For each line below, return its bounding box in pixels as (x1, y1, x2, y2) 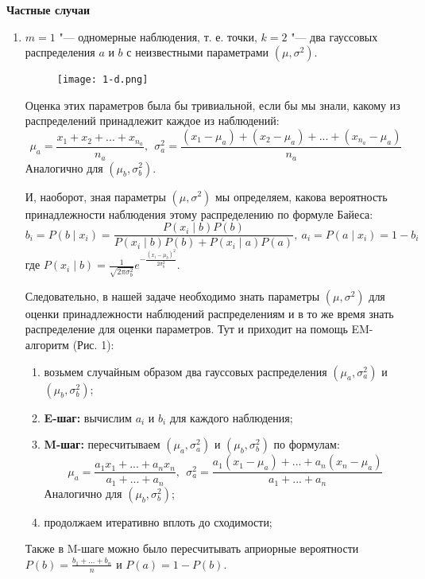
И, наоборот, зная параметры (25, 188, 166, 204)
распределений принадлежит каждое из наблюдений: (25, 112, 280, 129)
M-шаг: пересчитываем (44, 436, 160, 453)
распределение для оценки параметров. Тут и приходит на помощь (25, 321, 348, 337)
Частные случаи (6, 2, 90, 17)
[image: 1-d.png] (56, 74, 149, 86)
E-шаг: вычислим (44, 409, 132, 426)
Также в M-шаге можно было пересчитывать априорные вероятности (25, 540, 359, 557)
